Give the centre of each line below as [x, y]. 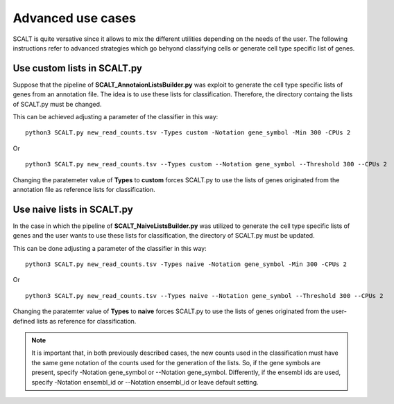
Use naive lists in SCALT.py [73, 209]
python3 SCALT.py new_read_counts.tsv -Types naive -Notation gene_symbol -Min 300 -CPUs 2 [186, 264]
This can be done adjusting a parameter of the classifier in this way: [110, 248]
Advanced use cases [75, 18]
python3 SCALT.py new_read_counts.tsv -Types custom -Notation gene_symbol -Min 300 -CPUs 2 [188, 133]
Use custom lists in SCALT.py [77, 68]
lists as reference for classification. [86, 321]
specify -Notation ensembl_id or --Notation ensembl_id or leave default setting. [145, 382]
